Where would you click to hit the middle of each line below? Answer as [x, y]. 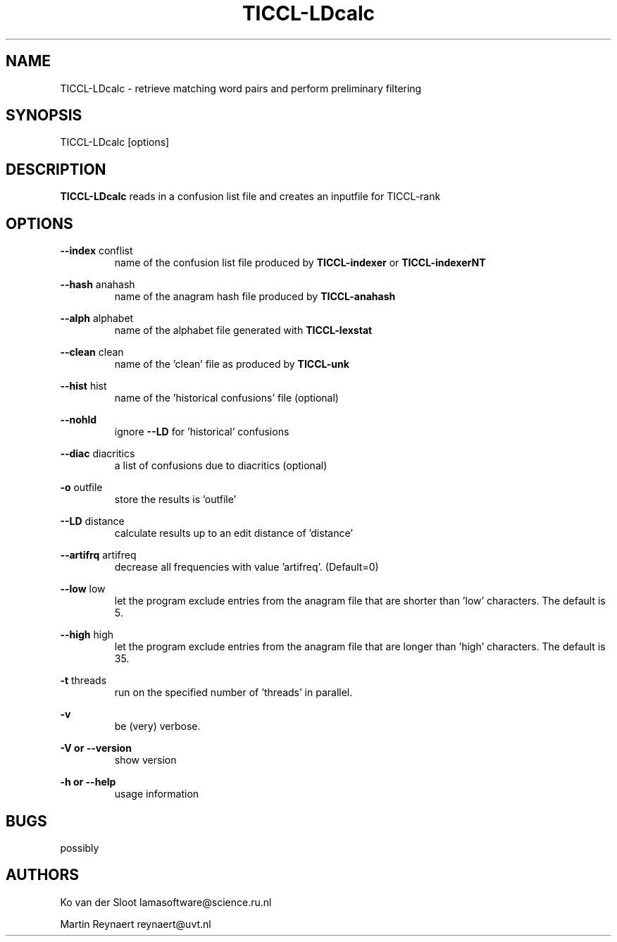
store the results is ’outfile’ [175, 500]
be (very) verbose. [157, 726]
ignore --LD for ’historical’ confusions [202, 432]
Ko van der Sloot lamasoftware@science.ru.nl [166, 902]
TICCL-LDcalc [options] [115, 142]
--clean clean [92, 352]
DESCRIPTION [56, 169]
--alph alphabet [97, 318]
